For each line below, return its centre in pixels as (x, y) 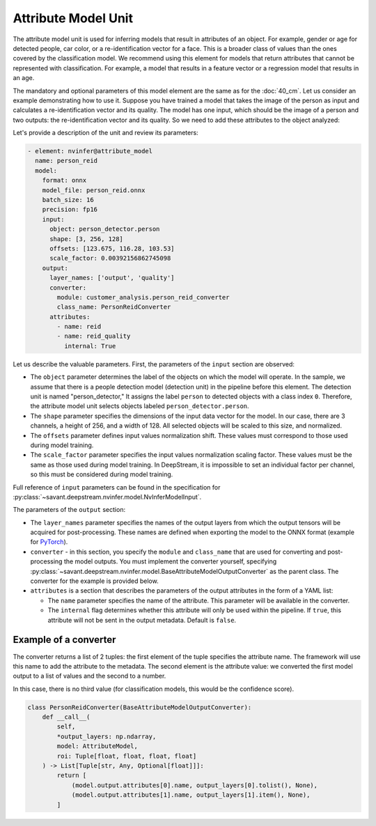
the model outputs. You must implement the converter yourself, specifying (170, 561)
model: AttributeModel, (97, 746)
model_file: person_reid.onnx (94, 190)
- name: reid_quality (94, 336)
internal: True (90, 346)
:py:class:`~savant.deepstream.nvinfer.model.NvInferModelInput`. (107, 497)
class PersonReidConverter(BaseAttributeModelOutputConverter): (140, 707)
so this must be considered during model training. (102, 474)
